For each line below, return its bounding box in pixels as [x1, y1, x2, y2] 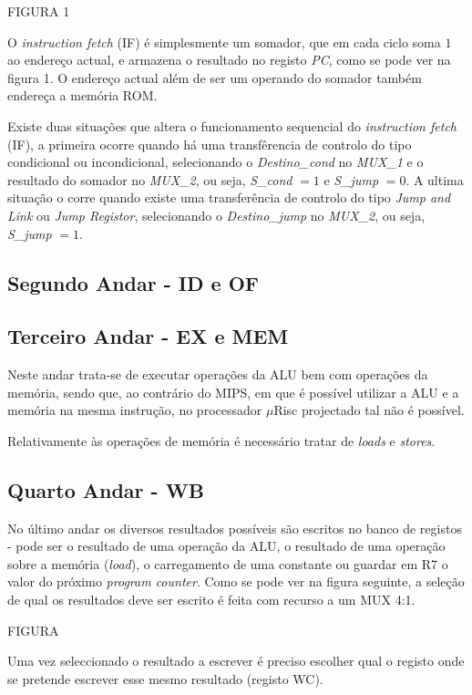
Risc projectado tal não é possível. [273, 400, 465, 420]
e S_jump [323, 170, 379, 189]
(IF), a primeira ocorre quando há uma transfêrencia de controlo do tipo [7, 134, 412, 153]
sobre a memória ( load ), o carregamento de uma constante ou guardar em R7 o [7, 554, 448, 573]
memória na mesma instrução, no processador [7, 400, 262, 420]
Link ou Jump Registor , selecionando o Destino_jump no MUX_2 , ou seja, [7, 205, 426, 224]
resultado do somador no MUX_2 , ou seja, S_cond [7, 170, 292, 189]
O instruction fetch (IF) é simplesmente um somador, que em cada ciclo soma [7, 32, 441, 51]
